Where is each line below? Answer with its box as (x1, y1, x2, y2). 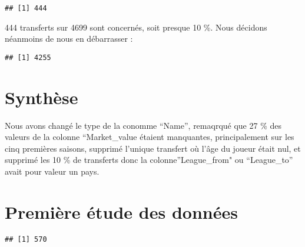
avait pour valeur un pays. (5, 165, 100, 177)
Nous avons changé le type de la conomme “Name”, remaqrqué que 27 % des (5, 119, 281, 131)
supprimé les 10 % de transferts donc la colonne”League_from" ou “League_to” (5, 153, 293, 166)
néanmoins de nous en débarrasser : (5, 32, 133, 45)
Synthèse (5, 85, 78, 109)
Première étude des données (5, 199, 238, 223)
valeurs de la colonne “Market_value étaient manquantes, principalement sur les (5, 131, 294, 143)
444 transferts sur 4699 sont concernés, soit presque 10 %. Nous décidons (5, 21, 267, 33)
